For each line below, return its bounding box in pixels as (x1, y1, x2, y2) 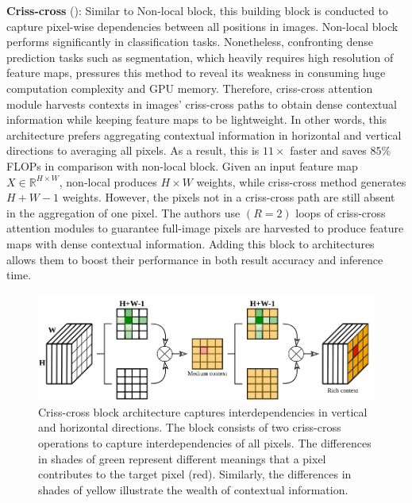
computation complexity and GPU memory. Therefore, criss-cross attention (6, 79, 373, 96)
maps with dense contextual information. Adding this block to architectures (6, 235, 375, 251)
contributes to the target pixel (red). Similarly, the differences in (38, 466, 352, 482)
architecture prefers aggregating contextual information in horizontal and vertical (6, 126, 402, 143)
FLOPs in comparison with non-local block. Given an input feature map (6, 157, 358, 174)
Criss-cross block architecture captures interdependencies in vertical (38, 403, 368, 420)
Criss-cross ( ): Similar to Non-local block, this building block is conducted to (6, 2, 388, 18)
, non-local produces (59, 173, 157, 190)
